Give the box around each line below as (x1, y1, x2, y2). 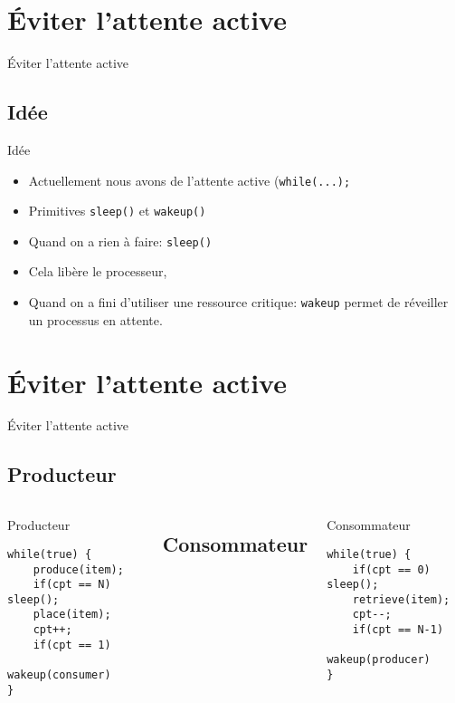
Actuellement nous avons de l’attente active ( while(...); (28, 170, 351, 189)
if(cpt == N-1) (352, 623, 444, 637)
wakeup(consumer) (7, 669, 111, 682)
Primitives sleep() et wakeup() (28, 201, 206, 220)
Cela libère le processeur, (28, 262, 167, 281)
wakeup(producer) (327, 653, 431, 667)
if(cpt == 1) (33, 638, 111, 651)
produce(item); (33, 563, 124, 576)
